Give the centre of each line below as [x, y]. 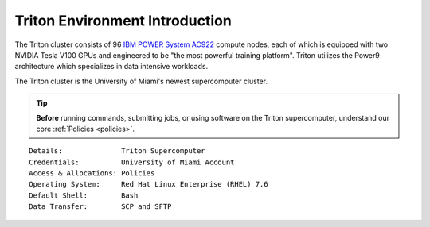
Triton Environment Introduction [123, 21]
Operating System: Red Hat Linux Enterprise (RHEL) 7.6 [149, 184]
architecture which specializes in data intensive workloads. [111, 67]
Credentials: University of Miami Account [132, 162]
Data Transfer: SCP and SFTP [100, 207]
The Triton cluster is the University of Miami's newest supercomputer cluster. [141, 81]
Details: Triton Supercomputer [117, 151]
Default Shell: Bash [84, 195]
